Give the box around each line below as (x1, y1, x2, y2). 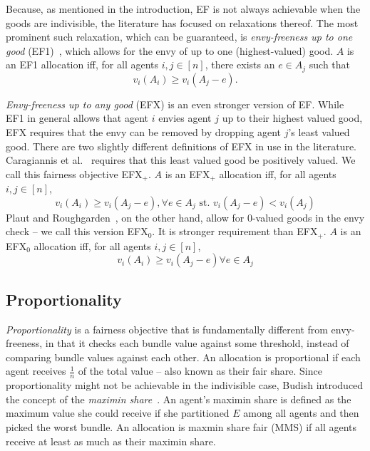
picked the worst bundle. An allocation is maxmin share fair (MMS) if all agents (6, 420, 357, 435)
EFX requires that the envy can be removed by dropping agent (6, 125, 282, 140)
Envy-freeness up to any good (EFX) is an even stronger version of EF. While (6, 96, 344, 111)
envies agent (158, 110, 212, 125)
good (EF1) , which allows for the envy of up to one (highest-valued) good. (6, 43, 334, 58)
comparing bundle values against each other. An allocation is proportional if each (6, 349, 361, 364)
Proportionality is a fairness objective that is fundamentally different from (6, 321, 328, 336)
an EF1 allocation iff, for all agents (6, 57, 159, 72)
